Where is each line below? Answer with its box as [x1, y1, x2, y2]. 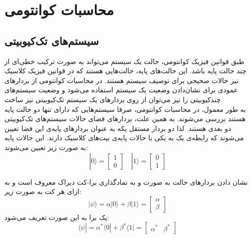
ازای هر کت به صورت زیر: [4, 186, 82, 196]
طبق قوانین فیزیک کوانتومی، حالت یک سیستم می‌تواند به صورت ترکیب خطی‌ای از [4, 56, 245, 66]
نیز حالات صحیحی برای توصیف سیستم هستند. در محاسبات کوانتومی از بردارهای [4, 75, 239, 85]
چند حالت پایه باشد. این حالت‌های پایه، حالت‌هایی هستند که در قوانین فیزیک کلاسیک [4, 65, 247, 76]
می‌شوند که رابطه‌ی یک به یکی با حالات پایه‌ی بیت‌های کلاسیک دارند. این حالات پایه [4, 132, 244, 143]
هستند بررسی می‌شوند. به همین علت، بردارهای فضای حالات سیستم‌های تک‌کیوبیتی [4, 113, 246, 124]
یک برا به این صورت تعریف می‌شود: [4, 212, 109, 222]
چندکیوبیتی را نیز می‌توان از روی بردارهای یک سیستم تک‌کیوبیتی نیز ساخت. [4, 94, 223, 104]
